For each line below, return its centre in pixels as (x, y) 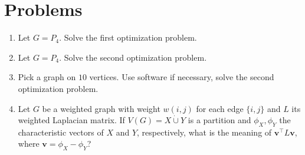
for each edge (220, 108)
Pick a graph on (47, 77)
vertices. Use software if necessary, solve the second (182, 77)
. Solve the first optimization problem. (128, 37)
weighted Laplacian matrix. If (71, 120)
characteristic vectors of (61, 132)
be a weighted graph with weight (101, 108)
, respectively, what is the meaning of (204, 132)
